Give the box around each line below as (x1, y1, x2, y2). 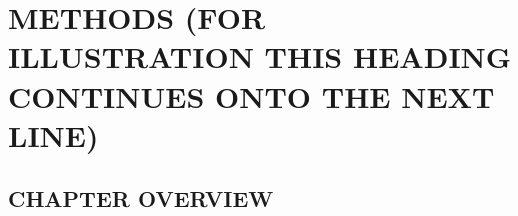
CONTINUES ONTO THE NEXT (8, 75, 495, 116)
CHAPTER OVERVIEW (8, 183, 274, 214)
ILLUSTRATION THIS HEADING (8, 36, 512, 77)
